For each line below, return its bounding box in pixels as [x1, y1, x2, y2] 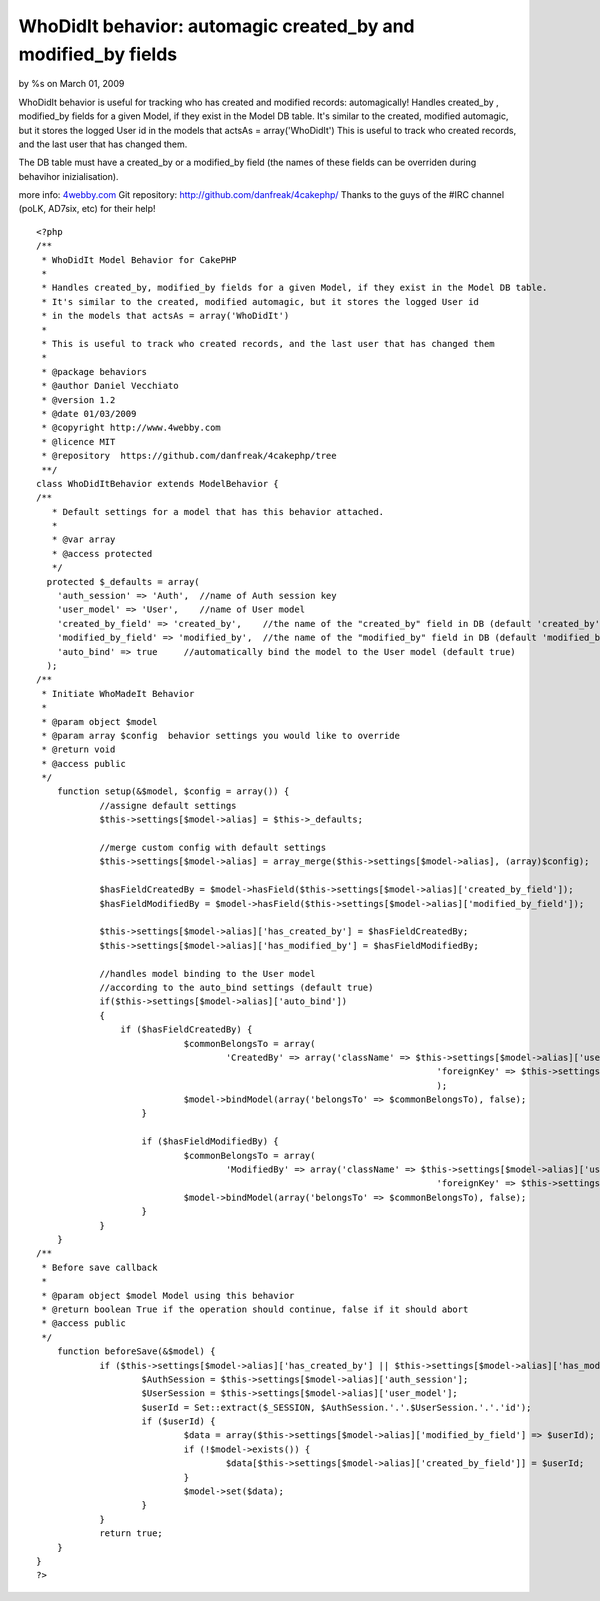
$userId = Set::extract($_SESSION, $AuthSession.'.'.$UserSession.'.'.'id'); [141, 1401, 532, 1413]
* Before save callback [41, 1261, 158, 1273]
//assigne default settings [99, 800, 237, 811]
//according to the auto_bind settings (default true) [99, 981, 374, 993]
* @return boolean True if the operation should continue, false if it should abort [41, 1303, 469, 1315]
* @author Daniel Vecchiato [41, 380, 179, 392]
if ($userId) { [141, 1416, 216, 1427]
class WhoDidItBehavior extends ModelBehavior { [36, 478, 279, 489]
